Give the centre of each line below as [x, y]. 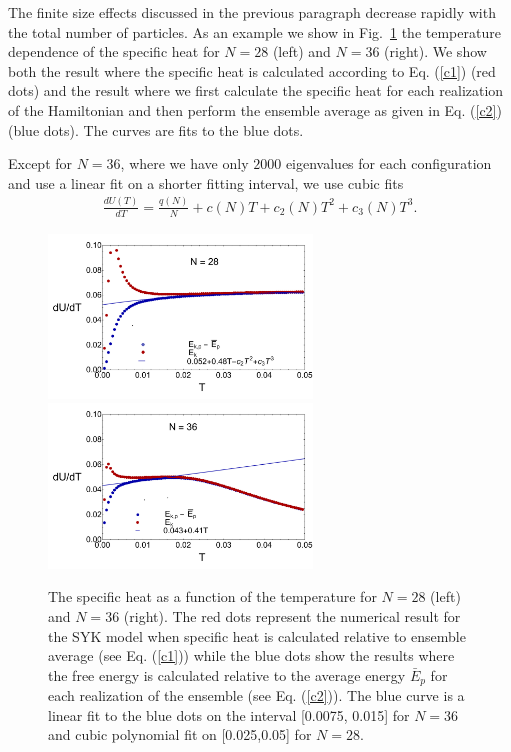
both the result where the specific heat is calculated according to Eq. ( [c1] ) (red [252, 70]
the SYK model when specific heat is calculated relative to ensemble [257, 635]
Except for [40, 163]
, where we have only [184, 163]
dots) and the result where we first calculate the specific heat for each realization [256, 90]
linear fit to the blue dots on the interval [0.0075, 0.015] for [229, 714]
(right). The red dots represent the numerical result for [292, 615]
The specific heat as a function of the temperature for [212, 596]
